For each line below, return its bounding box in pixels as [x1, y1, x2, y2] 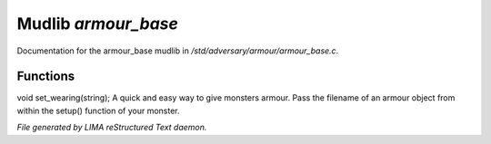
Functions [16, 69, 75, 84]
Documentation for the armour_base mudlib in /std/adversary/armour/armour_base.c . [16, 45, 339, 56]
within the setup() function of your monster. [16, 105, 181, 116]
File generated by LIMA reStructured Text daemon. [16, 122, 207, 133]
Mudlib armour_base [16, 14, 179, 34]
